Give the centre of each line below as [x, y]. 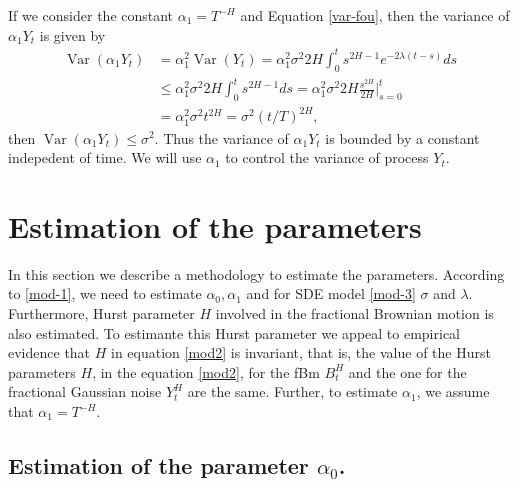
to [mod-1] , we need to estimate [105, 293]
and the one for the [407, 371]
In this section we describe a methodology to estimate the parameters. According [256, 273]
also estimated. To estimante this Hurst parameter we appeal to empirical [234, 332]
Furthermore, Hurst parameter [101, 313]
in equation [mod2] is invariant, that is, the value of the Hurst [301, 352]
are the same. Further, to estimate [292, 391]
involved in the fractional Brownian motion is [354, 313]
